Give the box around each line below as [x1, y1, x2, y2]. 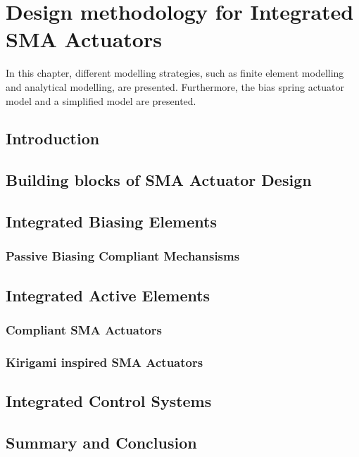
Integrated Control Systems [6, 390, 212, 412]
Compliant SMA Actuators [6, 320, 162, 338]
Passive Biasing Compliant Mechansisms [6, 247, 240, 265]
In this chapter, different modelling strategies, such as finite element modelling [6, 65, 344, 80]
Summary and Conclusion [6, 431, 197, 453]
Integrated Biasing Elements [6, 211, 217, 232]
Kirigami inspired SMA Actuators [6, 353, 203, 370]
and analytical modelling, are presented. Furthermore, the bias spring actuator [6, 79, 345, 94]
